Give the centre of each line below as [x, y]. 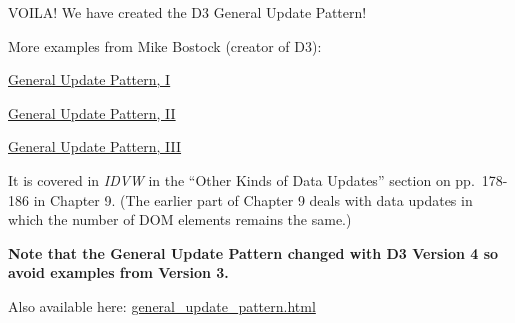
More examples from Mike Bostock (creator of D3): [165, 45]
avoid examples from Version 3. [118, 272]
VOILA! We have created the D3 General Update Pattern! [187, 12]
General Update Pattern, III [95, 146]
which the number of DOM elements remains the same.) [180, 219]
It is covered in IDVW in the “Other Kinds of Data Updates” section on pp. [241, 179]
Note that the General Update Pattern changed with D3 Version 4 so [253, 252]
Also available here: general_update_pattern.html [162, 305]
